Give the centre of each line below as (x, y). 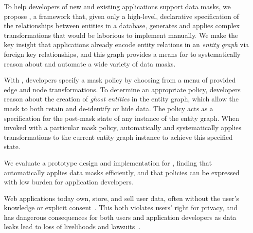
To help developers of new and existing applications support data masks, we (117, 6)
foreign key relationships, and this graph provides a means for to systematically (122, 54)
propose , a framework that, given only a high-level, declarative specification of (121, 16)
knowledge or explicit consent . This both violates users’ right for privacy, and (121, 208)
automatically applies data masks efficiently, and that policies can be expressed (122, 172)
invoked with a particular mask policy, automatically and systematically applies (123, 127)
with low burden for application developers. (69, 182)
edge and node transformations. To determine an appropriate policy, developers (122, 89)
